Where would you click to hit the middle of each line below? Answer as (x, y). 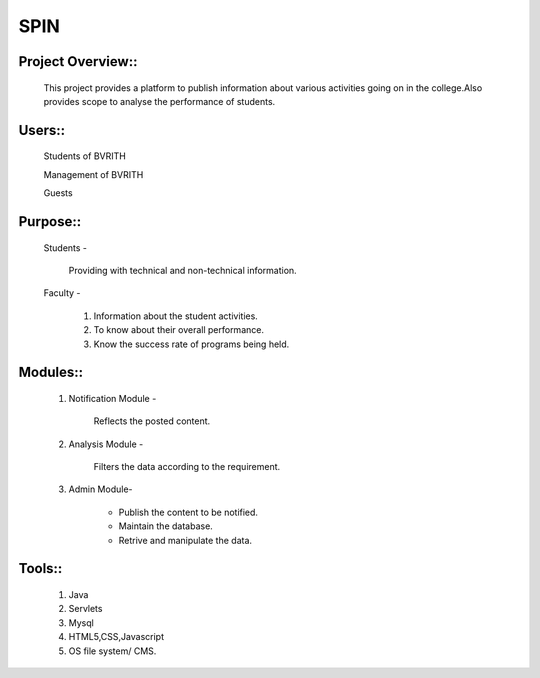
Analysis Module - (106, 444)
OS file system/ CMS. (112, 651)
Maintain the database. (166, 526)
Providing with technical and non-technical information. (182, 270)
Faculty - (62, 293)
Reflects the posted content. (152, 421)
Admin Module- (100, 489)
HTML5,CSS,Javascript (116, 637)
